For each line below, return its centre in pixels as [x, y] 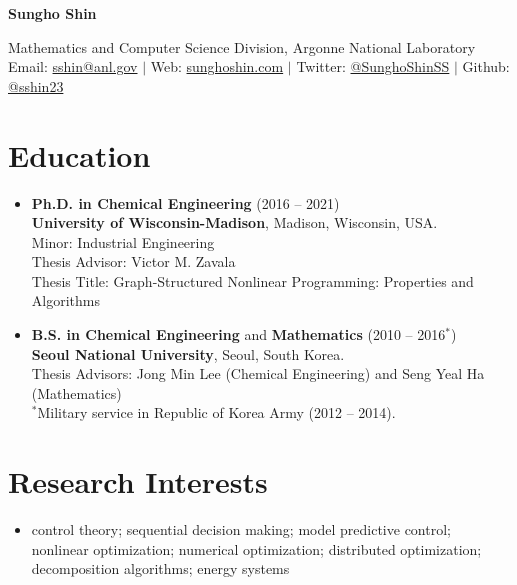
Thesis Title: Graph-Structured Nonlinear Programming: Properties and [252, 280]
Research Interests [138, 481]
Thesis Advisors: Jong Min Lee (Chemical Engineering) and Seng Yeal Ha [258, 373]
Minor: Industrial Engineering [123, 241]
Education [79, 154]
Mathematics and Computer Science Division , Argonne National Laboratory [242, 46]
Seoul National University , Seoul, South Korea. [188, 353]
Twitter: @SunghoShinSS [373, 66]
